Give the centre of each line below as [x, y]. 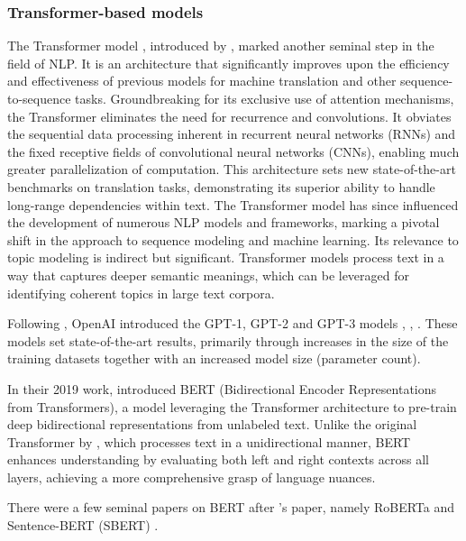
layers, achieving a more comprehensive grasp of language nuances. [192, 477]
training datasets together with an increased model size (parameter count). [214, 358]
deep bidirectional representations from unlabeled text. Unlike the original [212, 424]
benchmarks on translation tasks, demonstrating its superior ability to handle [221, 186]
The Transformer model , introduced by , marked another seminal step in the [221, 46]
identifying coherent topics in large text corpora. [141, 293]
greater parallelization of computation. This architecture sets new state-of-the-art [232, 169]
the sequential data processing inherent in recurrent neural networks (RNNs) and [232, 134]
